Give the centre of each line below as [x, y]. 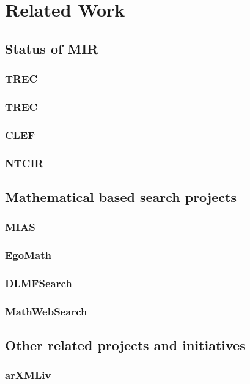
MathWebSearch [46, 311]
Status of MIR [52, 48]
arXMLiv [28, 375]
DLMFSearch [39, 283]
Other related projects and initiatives [125, 345]
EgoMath [28, 255]
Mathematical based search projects [121, 196]
